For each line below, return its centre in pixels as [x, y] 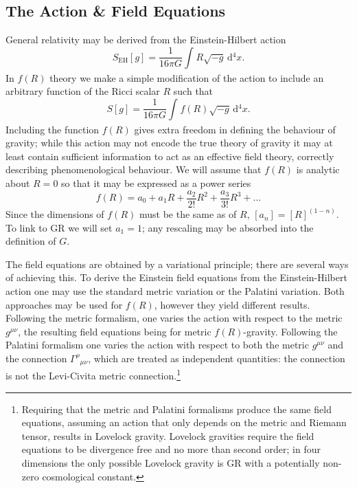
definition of [31, 241]
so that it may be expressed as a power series [156, 182]
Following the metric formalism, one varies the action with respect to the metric [174, 318]
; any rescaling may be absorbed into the [228, 227]
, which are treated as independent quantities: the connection [217, 358]
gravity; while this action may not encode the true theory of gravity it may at [169, 143]
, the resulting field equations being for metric [115, 331]
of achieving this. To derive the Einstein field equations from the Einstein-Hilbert [176, 277]
